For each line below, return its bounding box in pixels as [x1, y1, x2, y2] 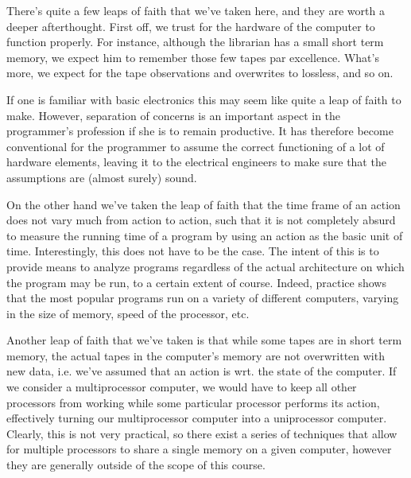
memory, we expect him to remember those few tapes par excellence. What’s [6, 49, 379, 65]
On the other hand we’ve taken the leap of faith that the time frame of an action [6, 196, 401, 212]
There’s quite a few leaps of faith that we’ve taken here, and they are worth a [6, 2, 385, 18]
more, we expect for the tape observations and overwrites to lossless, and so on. [6, 64, 394, 81]
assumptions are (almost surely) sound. [6, 169, 197, 185]
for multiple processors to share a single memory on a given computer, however [6, 441, 392, 457]
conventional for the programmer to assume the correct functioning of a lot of [6, 138, 385, 154]
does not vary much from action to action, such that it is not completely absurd [6, 212, 396, 228]
